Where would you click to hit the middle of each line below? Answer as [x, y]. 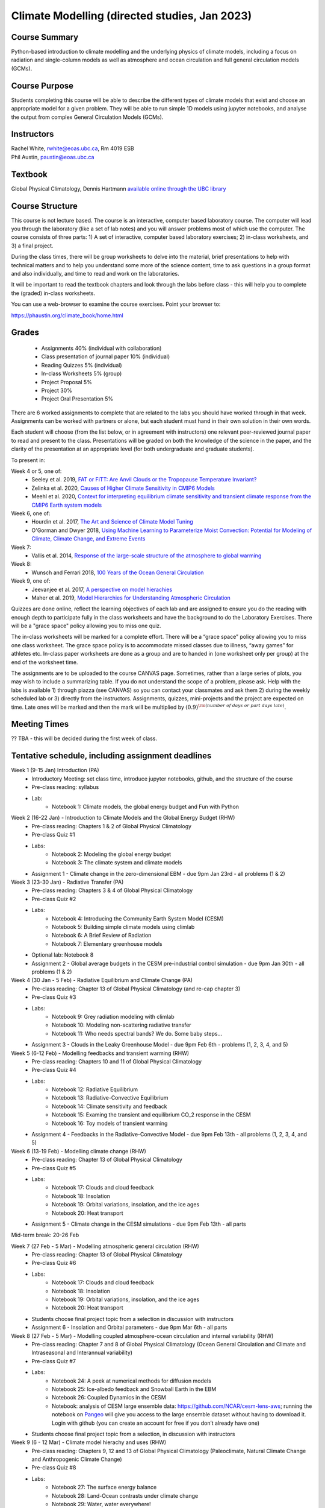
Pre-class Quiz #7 [54, 1361]
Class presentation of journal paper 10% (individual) [106, 356]
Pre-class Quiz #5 [54, 1168]
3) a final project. [32, 246]
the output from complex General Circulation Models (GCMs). [87, 117]
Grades [25, 333]
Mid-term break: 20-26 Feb [45, 1235]
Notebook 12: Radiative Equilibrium [95, 1089]
